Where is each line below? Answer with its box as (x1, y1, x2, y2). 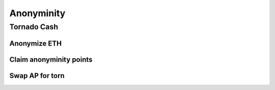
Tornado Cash (9, 22, 59, 31)
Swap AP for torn (9, 71, 65, 80)
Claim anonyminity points (9, 55, 93, 64)
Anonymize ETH (9, 39, 62, 48)
